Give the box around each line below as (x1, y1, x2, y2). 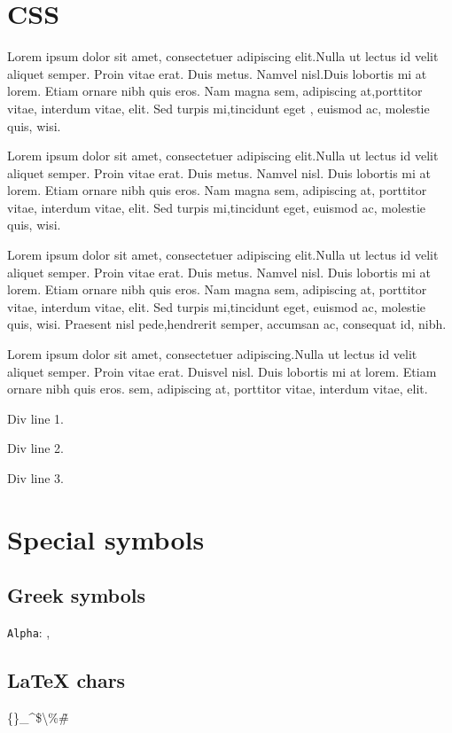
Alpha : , (7, 623, 51, 642)
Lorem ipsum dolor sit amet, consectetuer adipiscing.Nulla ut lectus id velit (7, 345, 417, 363)
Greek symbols (7, 581, 145, 609)
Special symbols (7, 520, 205, 557)
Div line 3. (7, 469, 64, 487)
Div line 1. (7, 409, 64, 427)
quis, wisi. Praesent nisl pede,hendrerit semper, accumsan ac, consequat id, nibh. (7, 315, 447, 333)
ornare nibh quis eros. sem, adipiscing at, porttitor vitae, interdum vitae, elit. (7, 379, 428, 398)
